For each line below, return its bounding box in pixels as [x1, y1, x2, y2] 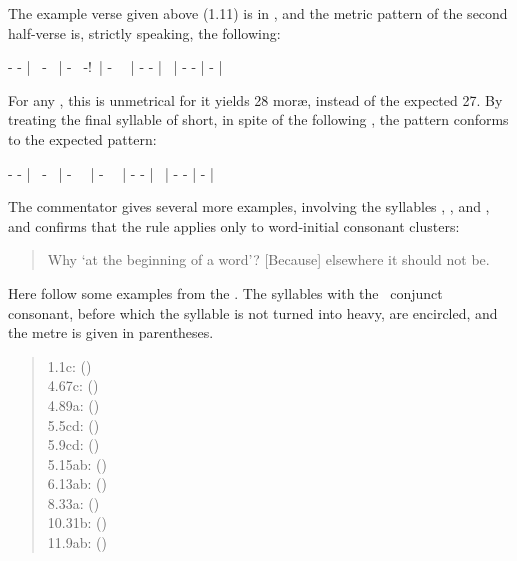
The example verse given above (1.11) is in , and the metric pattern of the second [8, 3, 508, 23]
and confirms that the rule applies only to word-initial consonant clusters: [8, 215, 460, 236]
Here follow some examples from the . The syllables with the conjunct [8, 282, 443, 303]
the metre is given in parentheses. [8, 322, 214, 343]
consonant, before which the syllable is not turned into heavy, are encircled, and [8, 302, 498, 323]
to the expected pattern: [8, 128, 157, 149]
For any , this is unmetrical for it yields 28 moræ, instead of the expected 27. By [8, 89, 503, 110]
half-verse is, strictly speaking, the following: [8, 22, 281, 43]
